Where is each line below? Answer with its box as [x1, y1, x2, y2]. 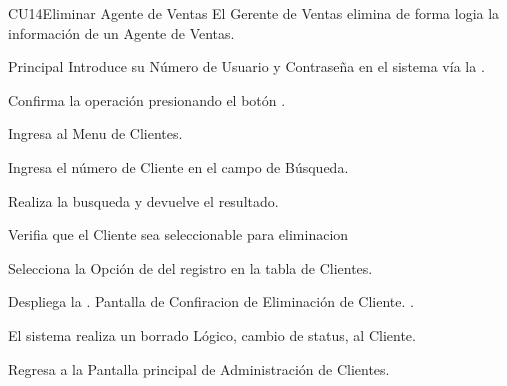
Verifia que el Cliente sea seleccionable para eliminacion [8, 224, 349, 245]
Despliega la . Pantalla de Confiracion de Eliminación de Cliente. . [8, 291, 414, 312]
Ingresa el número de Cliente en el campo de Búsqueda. [8, 156, 349, 177]
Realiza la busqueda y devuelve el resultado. [8, 190, 279, 211]
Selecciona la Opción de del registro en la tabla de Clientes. [8, 257, 373, 278]
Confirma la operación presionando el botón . [8, 89, 286, 110]
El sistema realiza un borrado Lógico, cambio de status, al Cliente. [8, 324, 416, 345]
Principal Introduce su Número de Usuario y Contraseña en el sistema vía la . [8, 56, 485, 77]
